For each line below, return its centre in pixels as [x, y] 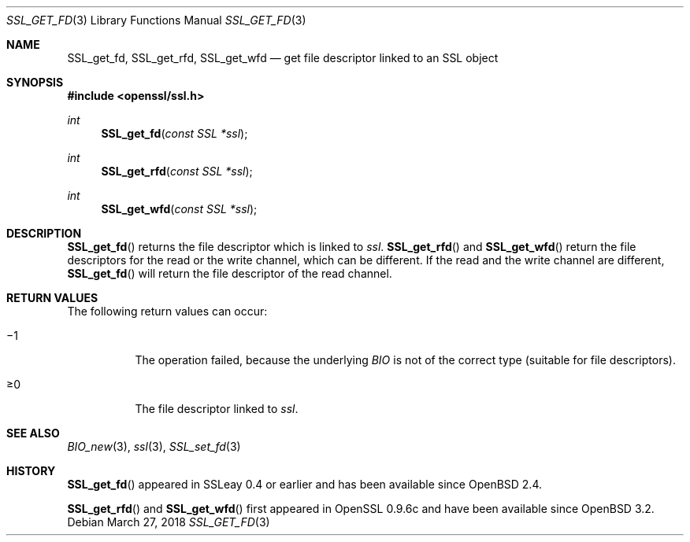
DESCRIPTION [44, 233]
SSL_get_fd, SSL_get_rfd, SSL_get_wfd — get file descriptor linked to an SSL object [283, 58]
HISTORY [31, 471]
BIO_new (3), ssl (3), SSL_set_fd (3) [154, 446]
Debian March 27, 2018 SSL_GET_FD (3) [169, 522]
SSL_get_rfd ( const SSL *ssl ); [177, 171]
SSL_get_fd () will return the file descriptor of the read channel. [230, 273]
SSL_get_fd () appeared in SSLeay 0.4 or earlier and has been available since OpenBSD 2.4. [305, 484]
